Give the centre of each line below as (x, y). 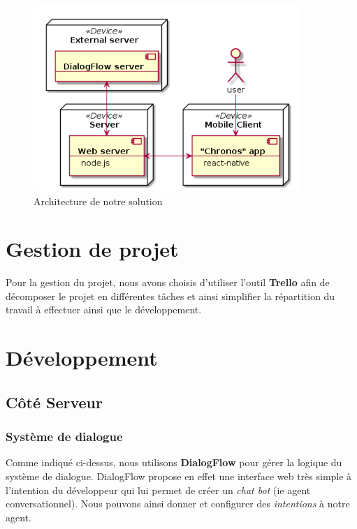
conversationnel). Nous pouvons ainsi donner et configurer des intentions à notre (178, 504)
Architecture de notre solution (98, 201)
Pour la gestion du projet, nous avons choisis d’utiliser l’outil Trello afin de (168, 282)
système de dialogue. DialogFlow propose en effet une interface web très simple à (179, 476)
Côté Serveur (54, 402)
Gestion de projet (92, 249)
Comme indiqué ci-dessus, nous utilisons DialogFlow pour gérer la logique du (174, 462)
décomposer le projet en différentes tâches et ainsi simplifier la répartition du (170, 296)
